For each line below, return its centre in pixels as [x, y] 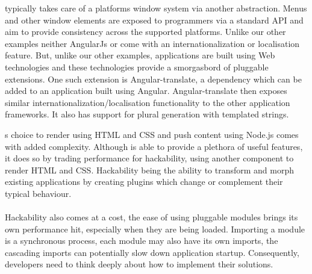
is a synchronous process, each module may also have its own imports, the [142, 241]
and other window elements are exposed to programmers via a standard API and [154, 20]
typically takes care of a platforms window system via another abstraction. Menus [156, 8]
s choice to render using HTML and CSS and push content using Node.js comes [152, 134]
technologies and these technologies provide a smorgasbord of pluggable [137, 67]
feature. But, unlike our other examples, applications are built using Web [140, 55]
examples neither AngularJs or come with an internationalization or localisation [152, 43]
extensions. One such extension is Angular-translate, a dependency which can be [153, 79]
